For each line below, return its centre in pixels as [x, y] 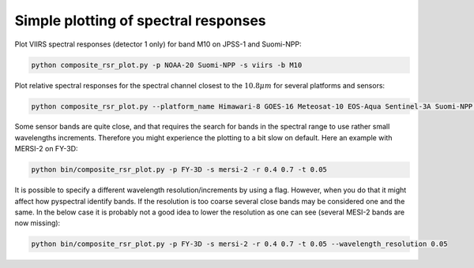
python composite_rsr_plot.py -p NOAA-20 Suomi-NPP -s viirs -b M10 [167, 65]
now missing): [38, 223]
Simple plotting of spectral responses [140, 20]
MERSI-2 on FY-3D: [46, 149]
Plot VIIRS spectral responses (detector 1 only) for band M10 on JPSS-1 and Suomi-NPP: [158, 44]
